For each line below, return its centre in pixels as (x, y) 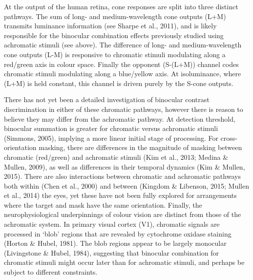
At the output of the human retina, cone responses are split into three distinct (121, 6)
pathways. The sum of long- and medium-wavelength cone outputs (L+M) (115, 16)
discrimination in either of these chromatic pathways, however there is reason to (124, 109)
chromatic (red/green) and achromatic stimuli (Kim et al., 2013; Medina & (116, 157)
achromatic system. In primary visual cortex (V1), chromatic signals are (112, 224)
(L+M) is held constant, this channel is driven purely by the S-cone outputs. (119, 83)
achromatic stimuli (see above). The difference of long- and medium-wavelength (123, 45)
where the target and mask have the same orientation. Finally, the (103, 205)
